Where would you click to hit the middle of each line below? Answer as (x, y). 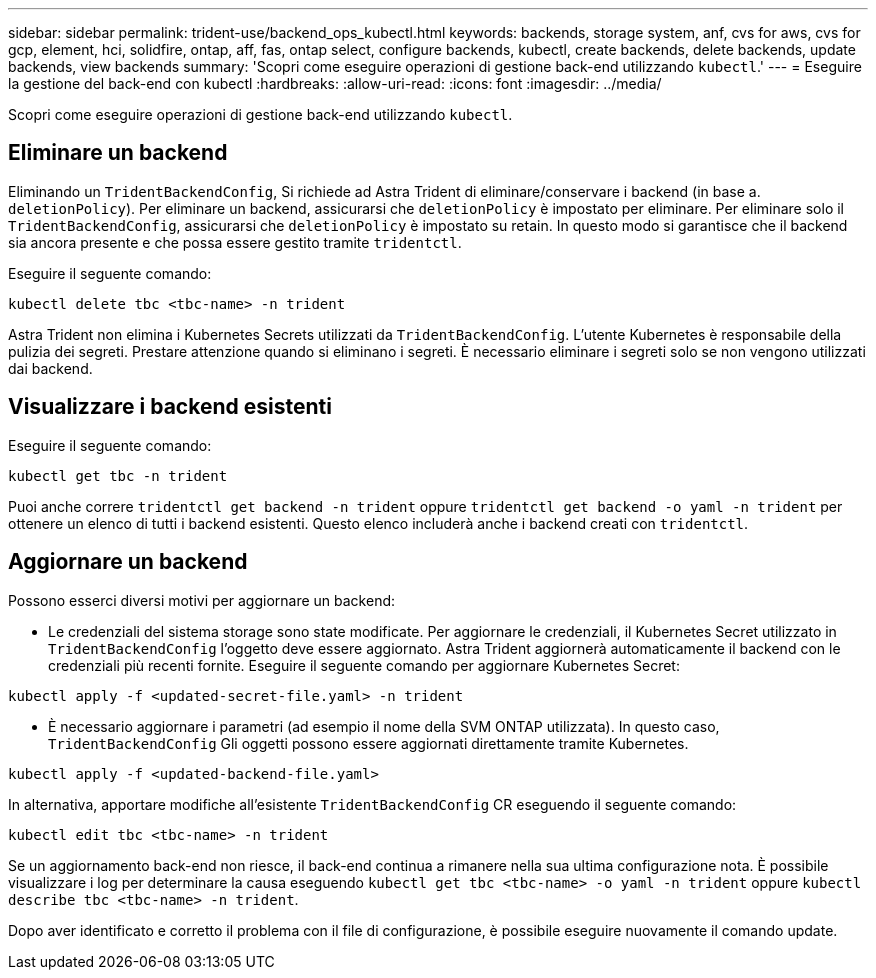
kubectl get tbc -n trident (118, 475)
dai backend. (50, 368)
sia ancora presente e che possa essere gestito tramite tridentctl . (235, 242)
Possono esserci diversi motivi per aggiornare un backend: (202, 600)
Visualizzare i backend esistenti (170, 407)
